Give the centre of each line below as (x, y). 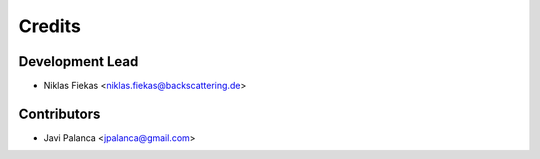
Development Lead (78, 61)
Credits (50, 26)
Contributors (59, 113)
